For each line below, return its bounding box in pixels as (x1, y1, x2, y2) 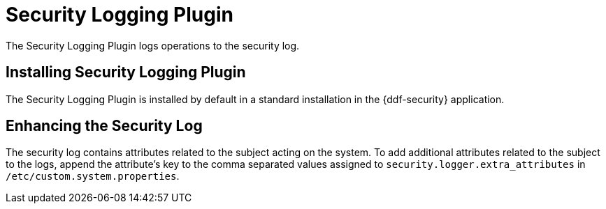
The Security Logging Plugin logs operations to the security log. (6, 39, 300, 52)
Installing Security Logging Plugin (6, 63, 246, 82)
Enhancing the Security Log (6, 117, 203, 135)
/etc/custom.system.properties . (6, 170, 180, 183)
